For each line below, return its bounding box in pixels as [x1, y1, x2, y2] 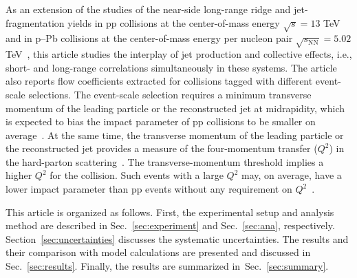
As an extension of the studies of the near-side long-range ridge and [6, 2, 291, 16]
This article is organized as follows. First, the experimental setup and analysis [6, 204, 334, 219]
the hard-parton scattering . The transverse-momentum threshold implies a [6, 154, 324, 169]
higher [6, 168, 32, 182]
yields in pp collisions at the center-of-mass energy [67, 15, 280, 30]
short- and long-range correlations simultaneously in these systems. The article [6, 60, 337, 74]
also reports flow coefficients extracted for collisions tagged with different [6, 74, 313, 88]
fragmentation [6, 15, 65, 30]
